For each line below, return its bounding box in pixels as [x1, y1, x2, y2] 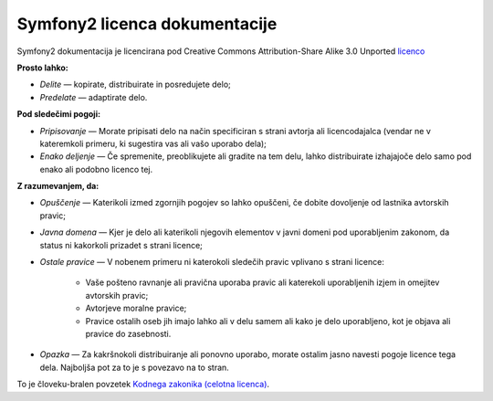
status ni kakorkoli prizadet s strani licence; [39, 239, 203, 250]
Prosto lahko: [16, 62, 68, 73]
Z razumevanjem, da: [16, 181, 100, 192]
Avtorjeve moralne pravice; [85, 302, 187, 314]
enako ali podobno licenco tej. [39, 164, 153, 174]
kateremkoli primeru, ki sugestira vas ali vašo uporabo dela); [39, 138, 267, 149]
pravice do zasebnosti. [85, 328, 172, 339]
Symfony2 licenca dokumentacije [16, 14, 278, 34]
